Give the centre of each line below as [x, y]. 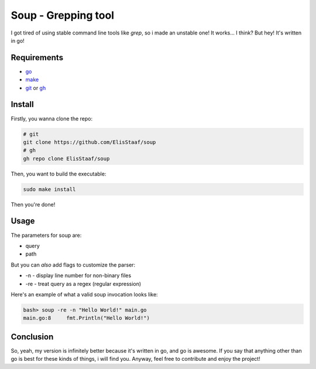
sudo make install [49, 189]
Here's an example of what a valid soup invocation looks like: [84, 294]
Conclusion [32, 337]
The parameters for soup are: [46, 235]
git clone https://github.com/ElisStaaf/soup [90, 142]
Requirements [37, 58]
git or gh [36, 88]
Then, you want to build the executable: [59, 174]
